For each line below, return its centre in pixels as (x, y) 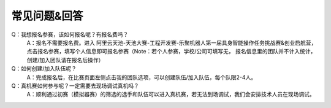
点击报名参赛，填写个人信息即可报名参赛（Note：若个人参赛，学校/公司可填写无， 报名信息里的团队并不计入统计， (171, 52)
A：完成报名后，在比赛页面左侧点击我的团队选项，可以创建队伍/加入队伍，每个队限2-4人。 (142, 77)
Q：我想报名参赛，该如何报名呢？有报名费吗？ (70, 34)
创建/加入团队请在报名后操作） (65, 60)
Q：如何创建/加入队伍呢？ (44, 69)
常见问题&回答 (47, 16)
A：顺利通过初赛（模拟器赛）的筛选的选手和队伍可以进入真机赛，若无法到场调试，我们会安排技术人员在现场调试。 (171, 94)
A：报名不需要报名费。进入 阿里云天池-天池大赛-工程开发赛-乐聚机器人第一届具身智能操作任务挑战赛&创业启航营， (172, 42)
